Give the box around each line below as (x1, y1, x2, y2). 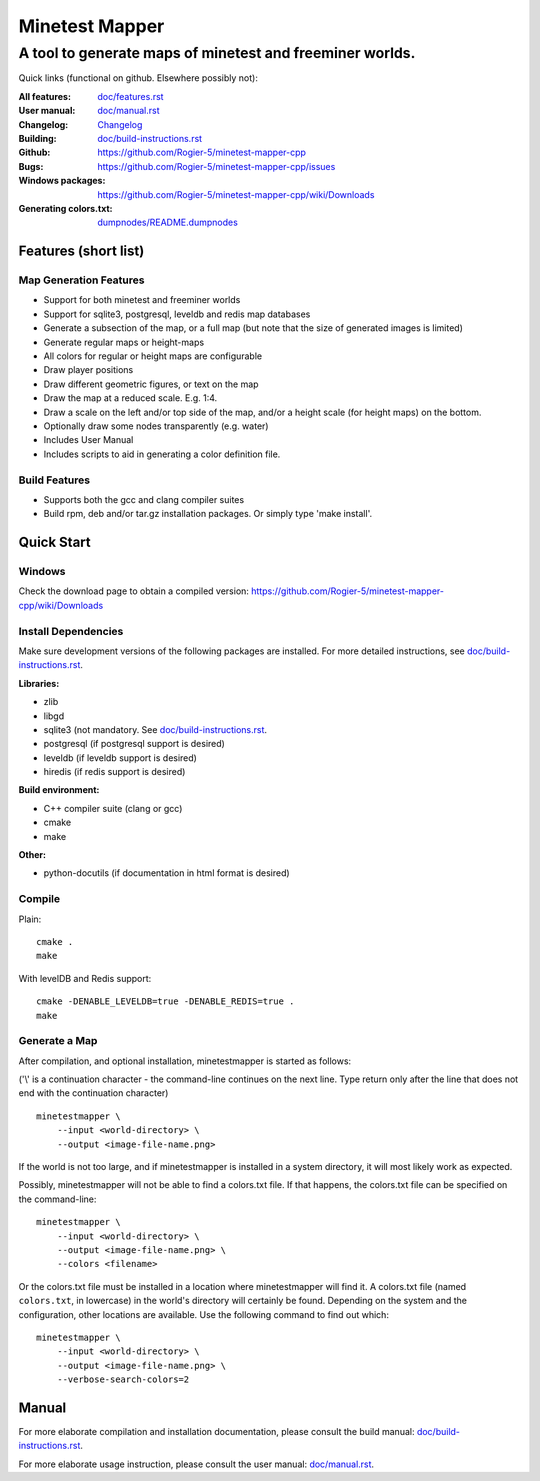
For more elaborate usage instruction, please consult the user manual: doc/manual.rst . (18, 1458, 375, 1470)
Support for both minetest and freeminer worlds (43, 294, 241, 306)
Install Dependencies (18, 624, 124, 638)
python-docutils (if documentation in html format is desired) (43, 867, 290, 879)
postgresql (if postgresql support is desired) (43, 738, 225, 750)
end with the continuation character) (18, 1087, 169, 1099)
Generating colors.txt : (18, 202, 114, 214)
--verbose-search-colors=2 (56, 1374, 190, 1385)
